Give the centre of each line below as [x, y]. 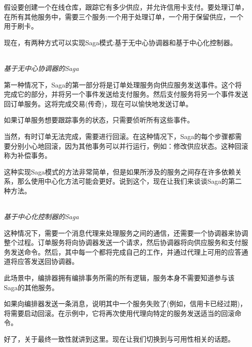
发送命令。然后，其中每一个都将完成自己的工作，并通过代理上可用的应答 [126, 252]
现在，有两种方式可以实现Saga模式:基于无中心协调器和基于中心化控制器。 [120, 42]
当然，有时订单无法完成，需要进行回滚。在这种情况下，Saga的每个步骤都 [119, 136]
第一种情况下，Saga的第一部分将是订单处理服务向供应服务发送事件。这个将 [123, 84]
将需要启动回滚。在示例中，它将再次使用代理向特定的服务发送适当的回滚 [119, 313]
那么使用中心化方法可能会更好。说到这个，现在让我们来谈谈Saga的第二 [129, 181]
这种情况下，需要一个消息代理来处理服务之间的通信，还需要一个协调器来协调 [126, 233]
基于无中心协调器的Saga [41, 68]
